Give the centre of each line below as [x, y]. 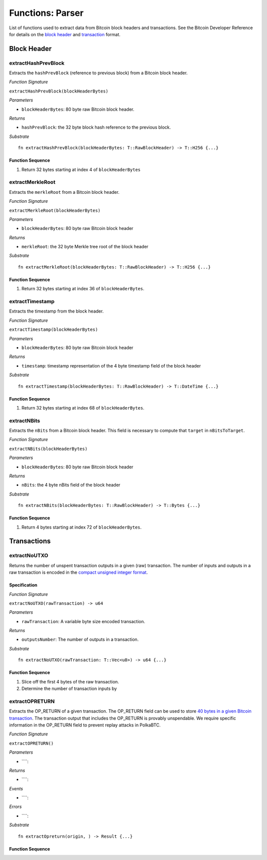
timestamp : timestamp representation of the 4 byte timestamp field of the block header [111, 365]
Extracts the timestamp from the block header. [56, 311]
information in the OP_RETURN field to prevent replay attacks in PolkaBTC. [85, 725]
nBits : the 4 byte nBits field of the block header [71, 485]
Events [16, 788]
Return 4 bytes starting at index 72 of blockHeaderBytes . [82, 527]
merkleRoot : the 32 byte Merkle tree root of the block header [85, 247]
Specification [23, 585]
